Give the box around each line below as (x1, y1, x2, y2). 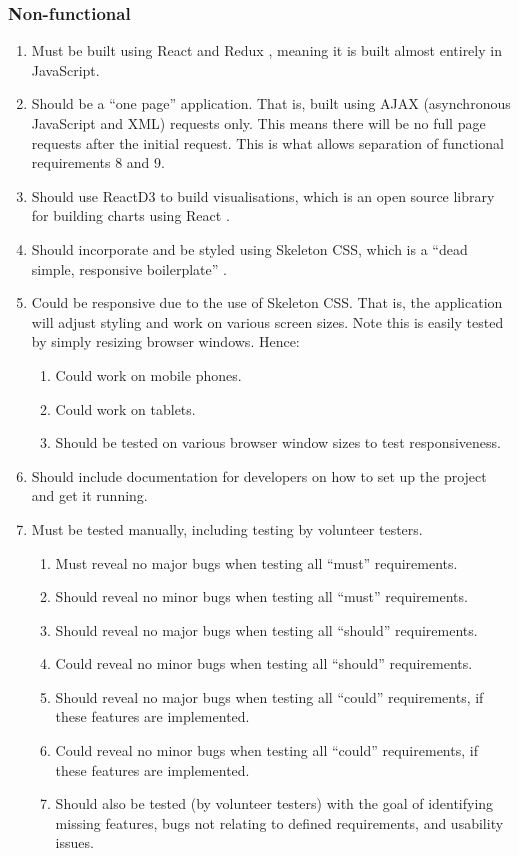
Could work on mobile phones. (55, 364, 242, 385)
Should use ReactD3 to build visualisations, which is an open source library (31, 185, 495, 206)
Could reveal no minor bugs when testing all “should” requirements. (55, 653, 473, 674)
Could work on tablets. (55, 398, 196, 419)
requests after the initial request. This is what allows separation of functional (31, 132, 504, 153)
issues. (55, 832, 94, 853)
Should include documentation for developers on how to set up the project (31, 465, 487, 486)
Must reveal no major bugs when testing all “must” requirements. (55, 552, 458, 573)
